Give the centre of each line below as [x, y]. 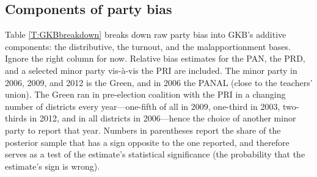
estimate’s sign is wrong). [53, 166]
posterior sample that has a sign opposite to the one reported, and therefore [147, 142]
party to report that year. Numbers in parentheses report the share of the [143, 130]
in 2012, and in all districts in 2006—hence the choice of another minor [163, 118]
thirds [16, 118]
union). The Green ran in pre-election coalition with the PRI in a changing [145, 94]
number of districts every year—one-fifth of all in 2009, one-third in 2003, [143, 106]
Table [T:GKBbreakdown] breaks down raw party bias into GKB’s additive [146, 34]
